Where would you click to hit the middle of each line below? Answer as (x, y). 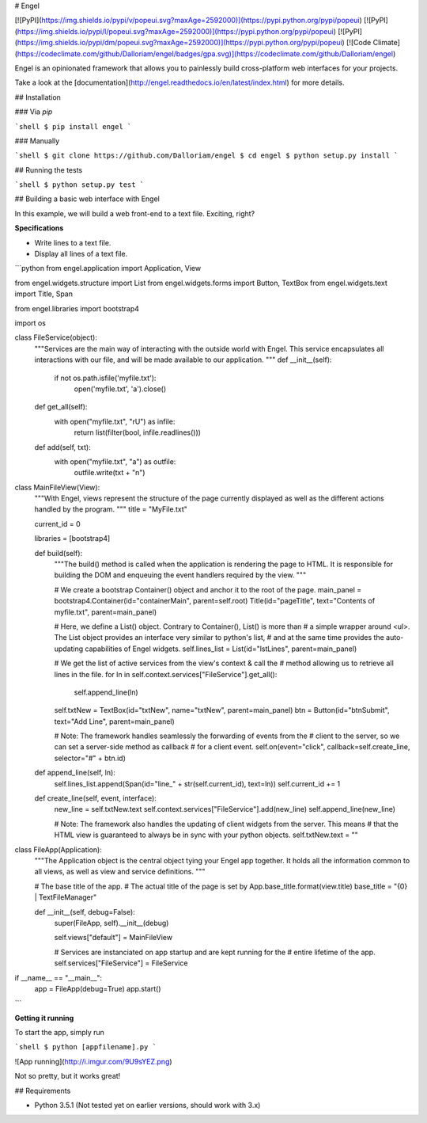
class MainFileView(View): (57, 487)
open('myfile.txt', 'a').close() (120, 389)
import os (30, 323)
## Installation (38, 97)
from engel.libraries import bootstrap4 (77, 308)
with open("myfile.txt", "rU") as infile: (115, 421)
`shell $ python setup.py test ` (79, 185)
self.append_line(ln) (106, 692)
